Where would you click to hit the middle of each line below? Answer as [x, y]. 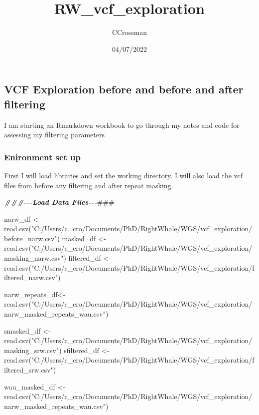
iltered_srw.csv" [29, 370]
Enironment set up [42, 157]
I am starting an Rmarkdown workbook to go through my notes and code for [122, 125]
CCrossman [129, 32]
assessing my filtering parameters [54, 135]
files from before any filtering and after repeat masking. [89, 185]
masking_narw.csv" [34, 258]
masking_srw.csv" [32, 350]
